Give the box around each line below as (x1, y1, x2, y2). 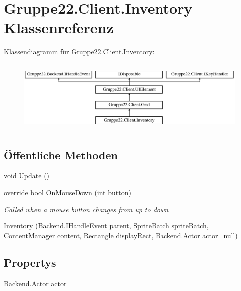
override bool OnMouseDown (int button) (4, 187, 131, 197)
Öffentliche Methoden (4, 147, 118, 162)
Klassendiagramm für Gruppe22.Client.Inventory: (4, 46, 155, 57)
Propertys (4, 254, 56, 270)
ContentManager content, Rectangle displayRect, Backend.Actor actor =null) (4, 230, 238, 240)
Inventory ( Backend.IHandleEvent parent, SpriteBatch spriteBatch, (4, 220, 209, 231)
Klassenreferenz (4, 17, 114, 38)
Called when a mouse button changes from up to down (4, 204, 169, 214)
